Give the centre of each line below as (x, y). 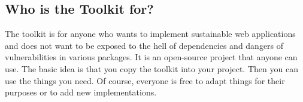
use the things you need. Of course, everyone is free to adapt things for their (145, 80)
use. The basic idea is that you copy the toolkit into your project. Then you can (151, 68)
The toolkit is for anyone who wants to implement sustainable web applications (150, 34)
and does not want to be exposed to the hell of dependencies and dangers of (144, 45)
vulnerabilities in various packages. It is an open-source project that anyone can (151, 57)
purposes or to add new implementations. (81, 92)
